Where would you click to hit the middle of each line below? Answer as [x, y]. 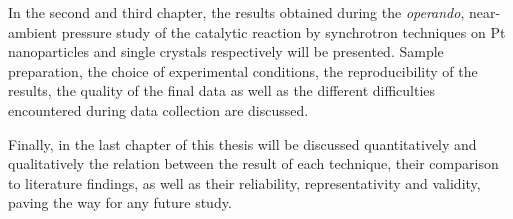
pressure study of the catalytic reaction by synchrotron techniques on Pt [283, 31]
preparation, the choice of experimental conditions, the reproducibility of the [243, 70]
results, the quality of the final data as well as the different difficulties [222, 90]
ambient [32, 31]
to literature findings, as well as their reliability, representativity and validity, [244, 182]
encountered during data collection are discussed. [158, 109]
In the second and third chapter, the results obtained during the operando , [236, 12]
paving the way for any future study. [120, 202]
